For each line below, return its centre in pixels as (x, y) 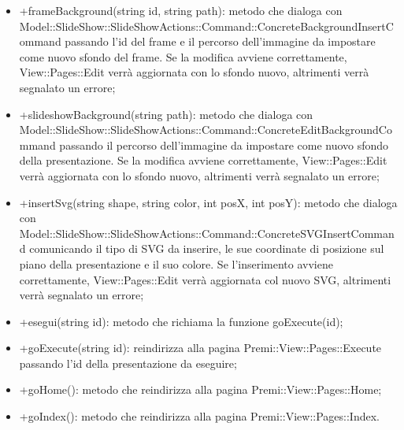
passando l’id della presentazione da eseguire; (128, 363)
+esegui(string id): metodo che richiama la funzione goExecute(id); (181, 321)
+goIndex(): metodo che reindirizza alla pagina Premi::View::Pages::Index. (199, 416)
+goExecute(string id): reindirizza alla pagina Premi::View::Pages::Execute (200, 348)
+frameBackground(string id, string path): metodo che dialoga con (181, 10)
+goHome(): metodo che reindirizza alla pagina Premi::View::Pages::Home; (200, 389)
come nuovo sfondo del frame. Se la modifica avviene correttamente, (183, 56)
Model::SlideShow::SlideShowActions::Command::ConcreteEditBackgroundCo (206, 130)
